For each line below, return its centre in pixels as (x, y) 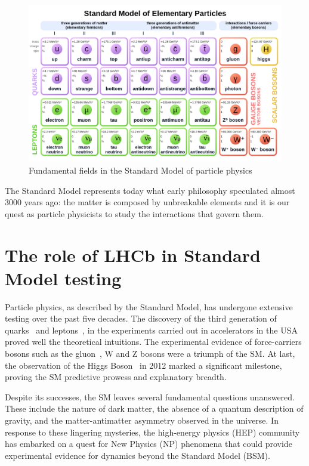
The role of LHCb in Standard (133, 254)
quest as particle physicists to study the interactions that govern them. (134, 213)
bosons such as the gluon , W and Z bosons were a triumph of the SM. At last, (150, 353)
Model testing (63, 278)
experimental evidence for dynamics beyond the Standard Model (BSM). (137, 455)
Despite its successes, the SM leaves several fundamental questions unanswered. (150, 396)
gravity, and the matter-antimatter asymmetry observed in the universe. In (142, 420)
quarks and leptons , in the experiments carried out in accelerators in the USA (151, 330)
